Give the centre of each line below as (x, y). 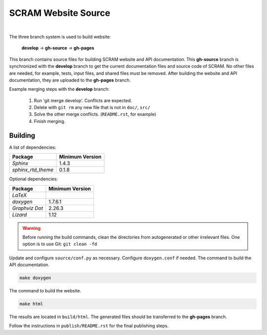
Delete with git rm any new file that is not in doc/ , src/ (92, 108)
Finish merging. (50, 121)
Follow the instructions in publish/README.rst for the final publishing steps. (89, 326)
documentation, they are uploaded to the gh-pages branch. (70, 80)
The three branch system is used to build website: (60, 37)
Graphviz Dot (27, 208)
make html (31, 304)
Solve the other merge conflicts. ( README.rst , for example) (95, 114)
